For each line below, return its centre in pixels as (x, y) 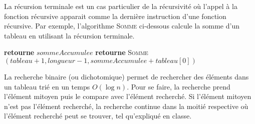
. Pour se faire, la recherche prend (179, 86)
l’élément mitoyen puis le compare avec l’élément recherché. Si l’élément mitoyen (128, 96)
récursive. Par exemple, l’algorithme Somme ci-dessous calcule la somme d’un (122, 26)
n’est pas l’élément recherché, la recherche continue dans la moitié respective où (126, 106)
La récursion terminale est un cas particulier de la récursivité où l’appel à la (121, 6)
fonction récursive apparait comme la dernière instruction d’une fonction (115, 16)
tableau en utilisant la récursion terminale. (69, 35)
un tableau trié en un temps (47, 86)
